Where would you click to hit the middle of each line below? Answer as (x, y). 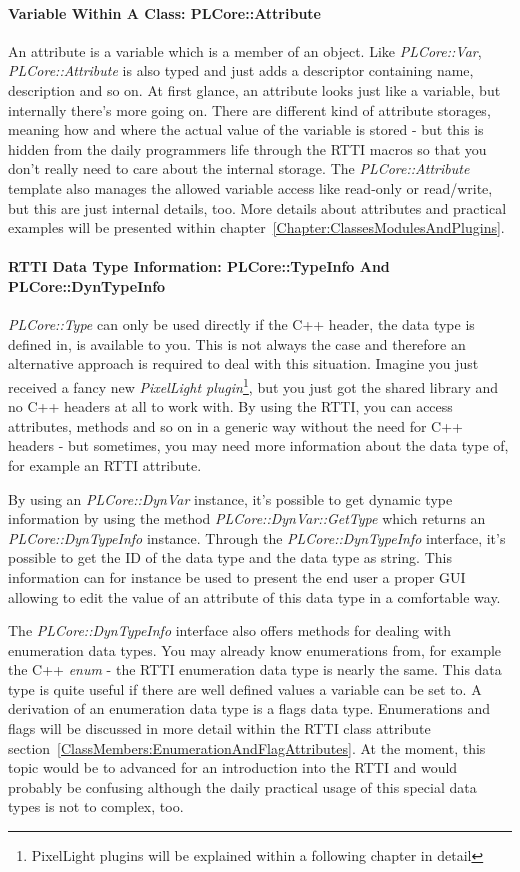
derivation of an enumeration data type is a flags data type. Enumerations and (249, 708)
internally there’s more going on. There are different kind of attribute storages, (249, 109)
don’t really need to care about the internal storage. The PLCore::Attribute (239, 168)
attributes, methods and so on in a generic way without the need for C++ (235, 425)
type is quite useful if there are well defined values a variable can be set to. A (245, 688)
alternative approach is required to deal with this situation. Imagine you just (243, 363)
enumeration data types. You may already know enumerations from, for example (255, 649)
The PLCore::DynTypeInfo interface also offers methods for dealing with (230, 630)
